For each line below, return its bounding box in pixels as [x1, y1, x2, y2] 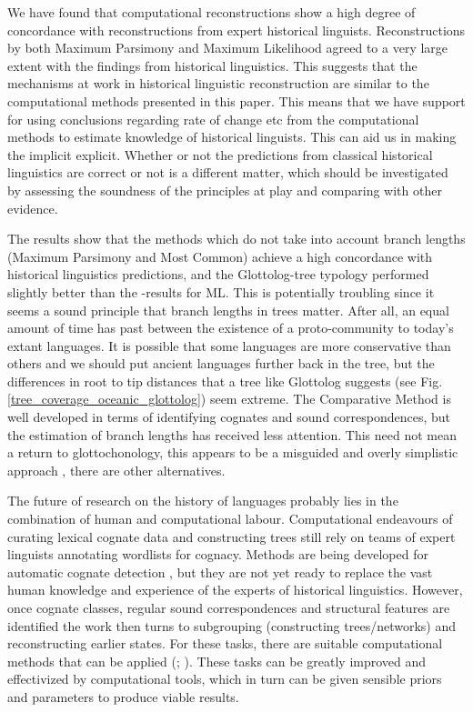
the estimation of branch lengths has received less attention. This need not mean [7, 425, 458, 444]
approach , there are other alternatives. [7, 460, 226, 479]
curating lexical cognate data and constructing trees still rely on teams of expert [7, 526, 456, 546]
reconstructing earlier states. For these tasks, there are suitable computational [7, 634, 443, 653]
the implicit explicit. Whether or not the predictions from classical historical [7, 145, 433, 164]
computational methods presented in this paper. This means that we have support [7, 91, 466, 110]
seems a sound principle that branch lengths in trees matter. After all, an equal [7, 300, 449, 319]
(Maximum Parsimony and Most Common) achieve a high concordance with [7, 246, 433, 266]
